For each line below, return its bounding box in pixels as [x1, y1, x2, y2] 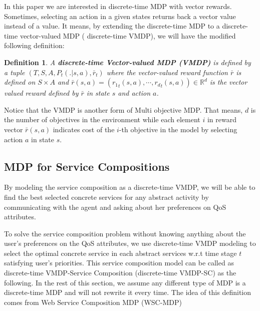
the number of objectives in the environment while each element [4, 114, 200, 125]
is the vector [209, 77, 247, 87]
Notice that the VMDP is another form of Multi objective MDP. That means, [4, 104, 243, 115]
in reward [207, 114, 236, 125]
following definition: [4, 40, 65, 51]
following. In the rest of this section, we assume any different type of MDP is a [4, 277, 246, 287]
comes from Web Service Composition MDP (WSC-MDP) [4, 296, 182, 307]
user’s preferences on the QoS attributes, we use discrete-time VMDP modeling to [4, 238, 256, 248]
